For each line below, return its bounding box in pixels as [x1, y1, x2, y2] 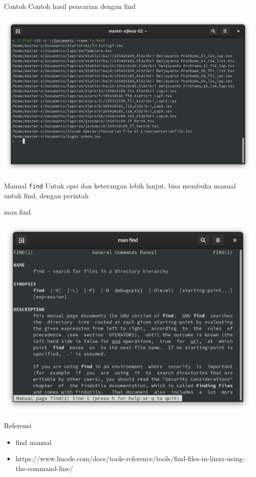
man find [4, 207, 31, 217]
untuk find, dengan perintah [4, 190, 89, 200]
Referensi [4, 420, 32, 431]
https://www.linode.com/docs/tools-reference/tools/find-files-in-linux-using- [15, 453, 245, 464]
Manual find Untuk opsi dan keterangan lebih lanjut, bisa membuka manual [4, 181, 236, 191]
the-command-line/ [15, 463, 73, 473]
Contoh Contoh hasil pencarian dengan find [4, 1, 136, 11]
